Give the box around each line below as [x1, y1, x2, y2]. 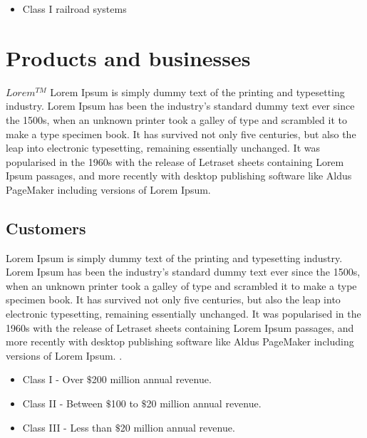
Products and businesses [6, 43, 251, 72]
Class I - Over [22, 372, 84, 387]
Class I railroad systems [22, 1, 127, 16]
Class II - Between [22, 396, 103, 411]
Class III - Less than [22, 419, 113, 434]
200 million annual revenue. [91, 372, 212, 387]
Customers [6, 217, 86, 239]
